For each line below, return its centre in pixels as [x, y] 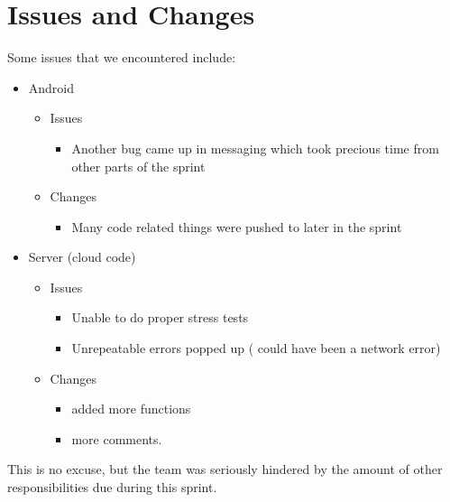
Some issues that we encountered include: [122, 57]
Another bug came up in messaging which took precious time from [255, 148]
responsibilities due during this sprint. [112, 487]
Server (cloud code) [82, 257]
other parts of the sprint [138, 166]
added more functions [131, 409]
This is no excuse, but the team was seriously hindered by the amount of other [225, 469]
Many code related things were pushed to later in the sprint [237, 226]
